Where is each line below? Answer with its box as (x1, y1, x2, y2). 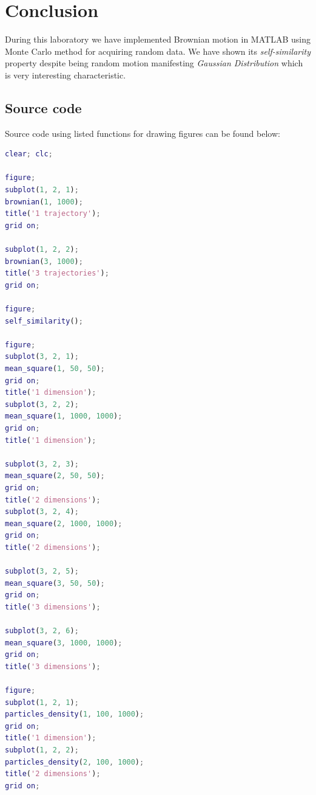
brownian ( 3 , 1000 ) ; (5, 257, 83, 266)
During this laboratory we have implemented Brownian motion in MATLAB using (5, 33, 311, 46)
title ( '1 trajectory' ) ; (5, 209, 101, 218)
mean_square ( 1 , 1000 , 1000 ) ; (5, 412, 123, 421)
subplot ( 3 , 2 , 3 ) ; (5, 459, 79, 468)
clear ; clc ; (5, 150, 53, 159)
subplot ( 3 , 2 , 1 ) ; (5, 352, 79, 361)
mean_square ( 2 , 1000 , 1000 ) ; (5, 519, 123, 528)
